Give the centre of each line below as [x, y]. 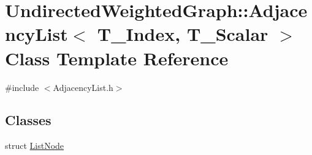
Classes [28, 120]
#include [22, 87]
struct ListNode [35, 146]
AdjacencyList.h [83, 87]
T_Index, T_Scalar [183, 34]
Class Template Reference [117, 58]
